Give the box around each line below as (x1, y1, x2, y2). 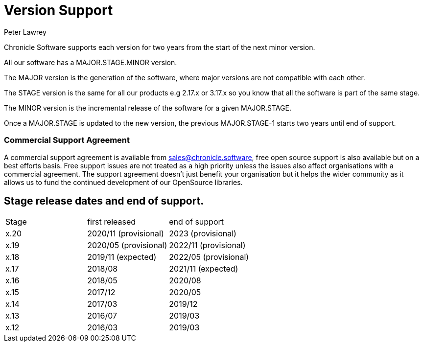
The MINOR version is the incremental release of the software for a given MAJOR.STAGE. (4, 103, 291, 112)
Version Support (4, 2, 113, 19)
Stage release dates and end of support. (4, 194, 204, 207)
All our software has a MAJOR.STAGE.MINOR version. (4, 58, 177, 67)
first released (87, 217, 136, 227)
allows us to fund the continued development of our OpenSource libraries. (4, 178, 243, 186)
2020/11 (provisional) (87, 229, 164, 239)
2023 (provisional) (169, 229, 236, 239)
